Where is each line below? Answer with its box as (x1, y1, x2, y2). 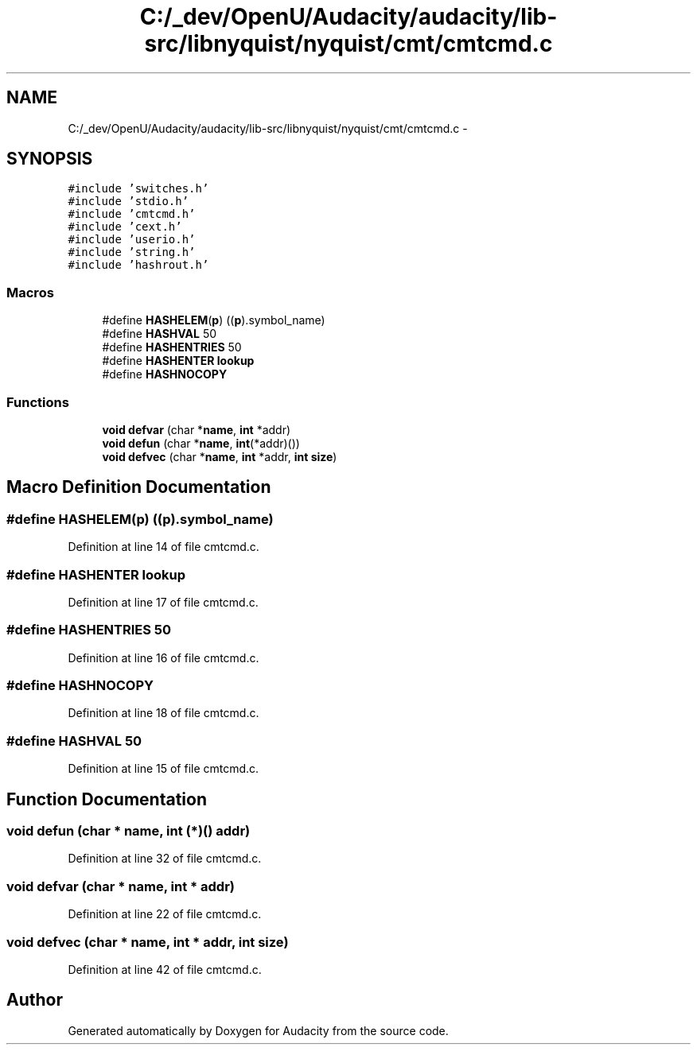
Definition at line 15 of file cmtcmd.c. (68, 762, 259, 776)
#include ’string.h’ (68, 246, 196, 259)
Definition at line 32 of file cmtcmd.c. (68, 851, 262, 866)
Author (6, 990, 63, 1010)
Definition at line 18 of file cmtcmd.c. (68, 706, 259, 720)
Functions (6, 394, 69, 410)
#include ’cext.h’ (68, 220, 182, 234)
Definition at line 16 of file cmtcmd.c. (68, 650, 259, 665)
